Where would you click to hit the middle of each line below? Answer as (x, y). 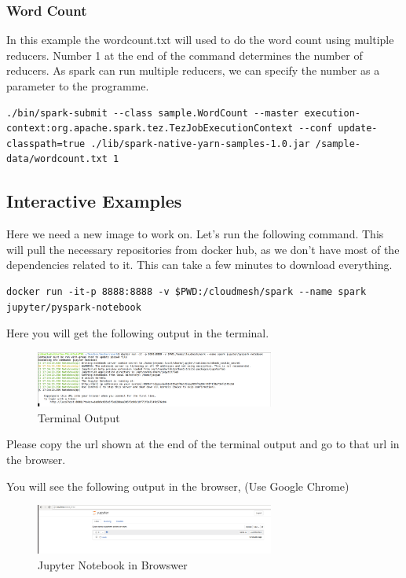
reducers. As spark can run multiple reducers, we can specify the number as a (193, 70)
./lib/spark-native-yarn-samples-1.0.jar (200, 144)
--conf (316, 129)
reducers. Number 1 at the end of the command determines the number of (185, 55)
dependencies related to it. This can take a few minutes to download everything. (199, 265)
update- (358, 129)
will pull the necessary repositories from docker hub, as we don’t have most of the (203, 249)
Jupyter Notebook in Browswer (113, 564)
